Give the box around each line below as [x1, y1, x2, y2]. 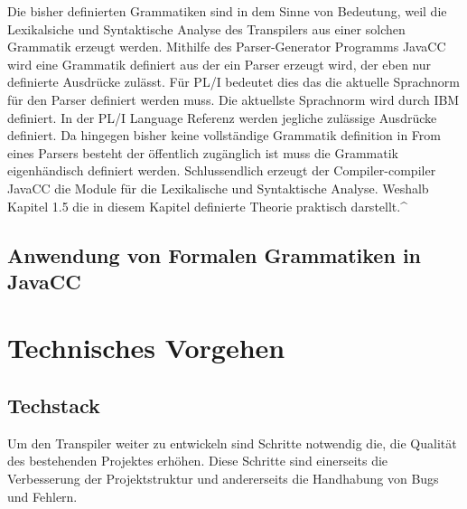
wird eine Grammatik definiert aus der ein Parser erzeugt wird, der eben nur [7, 54, 432, 73]
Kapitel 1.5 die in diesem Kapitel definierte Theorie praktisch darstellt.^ [7, 196, 407, 215]
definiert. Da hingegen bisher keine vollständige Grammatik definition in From [7, 126, 441, 145]
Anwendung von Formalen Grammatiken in [7, 240, 422, 269]
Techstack [7, 391, 100, 419]
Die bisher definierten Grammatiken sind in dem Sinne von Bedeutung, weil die [7, 2, 447, 20]
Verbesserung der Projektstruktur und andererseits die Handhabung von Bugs [7, 469, 439, 488]
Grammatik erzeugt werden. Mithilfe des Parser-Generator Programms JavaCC [7, 37, 446, 56]
